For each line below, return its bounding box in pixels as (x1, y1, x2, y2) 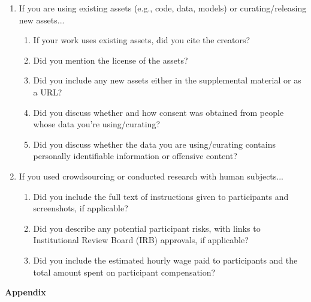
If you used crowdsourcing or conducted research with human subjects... (19, 169, 283, 182)
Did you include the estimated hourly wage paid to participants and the (33, 253, 298, 266)
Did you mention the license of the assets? (33, 53, 188, 66)
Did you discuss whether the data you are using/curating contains (33, 137, 276, 150)
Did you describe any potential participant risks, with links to (33, 222, 261, 234)
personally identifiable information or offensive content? (33, 149, 237, 162)
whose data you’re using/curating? (33, 118, 161, 130)
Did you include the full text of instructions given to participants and (33, 190, 289, 202)
